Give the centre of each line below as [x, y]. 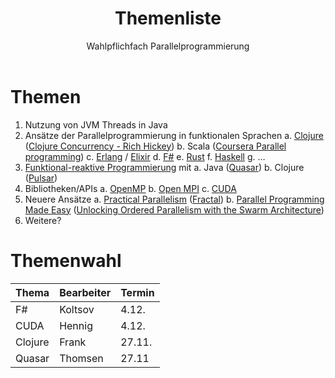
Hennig [76, 325]
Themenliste [168, 18]
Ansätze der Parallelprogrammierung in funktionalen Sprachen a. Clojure [174, 135]
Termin [137, 292]
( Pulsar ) [41, 178]
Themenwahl [66, 260]
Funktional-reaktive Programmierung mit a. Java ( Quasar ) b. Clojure [164, 167]
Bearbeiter [85, 292]
